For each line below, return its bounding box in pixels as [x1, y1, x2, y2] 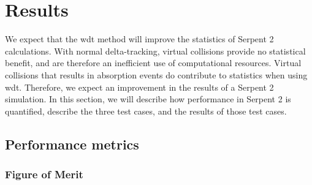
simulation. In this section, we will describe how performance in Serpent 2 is [5, 92, 291, 105]
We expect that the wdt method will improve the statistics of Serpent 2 [5, 32, 274, 45]
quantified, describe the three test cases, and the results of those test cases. [5, 104, 287, 117]
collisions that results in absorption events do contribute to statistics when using [5, 68, 308, 81]
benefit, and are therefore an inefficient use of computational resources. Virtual [5, 56, 302, 69]
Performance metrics [5, 134, 139, 153]
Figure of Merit [5, 166, 83, 181]
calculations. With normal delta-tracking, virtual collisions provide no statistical [5, 44, 306, 57]
